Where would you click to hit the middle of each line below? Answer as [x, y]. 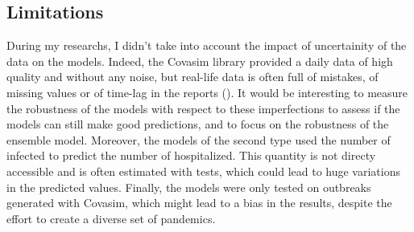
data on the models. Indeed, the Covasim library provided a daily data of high [200, 61]
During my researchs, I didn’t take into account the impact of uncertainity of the [207, 45]
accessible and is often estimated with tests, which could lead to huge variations [203, 171]
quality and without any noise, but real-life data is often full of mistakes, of [193, 77]
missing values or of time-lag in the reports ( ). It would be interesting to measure [207, 92]
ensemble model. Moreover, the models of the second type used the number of [199, 139]
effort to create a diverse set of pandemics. [111, 218]
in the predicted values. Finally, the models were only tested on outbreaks [189, 187]
